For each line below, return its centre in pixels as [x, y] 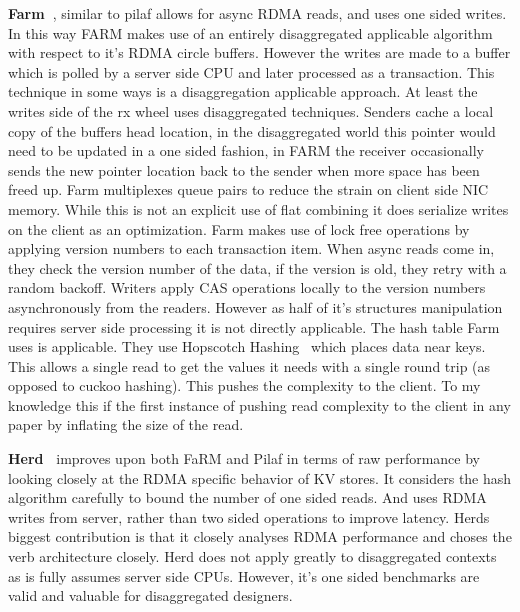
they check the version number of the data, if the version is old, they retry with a [257, 267]
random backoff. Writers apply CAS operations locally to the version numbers [247, 287]
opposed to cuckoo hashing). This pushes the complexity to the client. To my [244, 385]
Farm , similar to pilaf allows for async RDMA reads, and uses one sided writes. [257, 13]
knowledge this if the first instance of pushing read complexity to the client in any [259, 404]
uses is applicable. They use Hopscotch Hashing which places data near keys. [247, 346]
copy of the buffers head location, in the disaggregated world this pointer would [252, 130]
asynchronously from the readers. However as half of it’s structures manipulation [255, 306]
